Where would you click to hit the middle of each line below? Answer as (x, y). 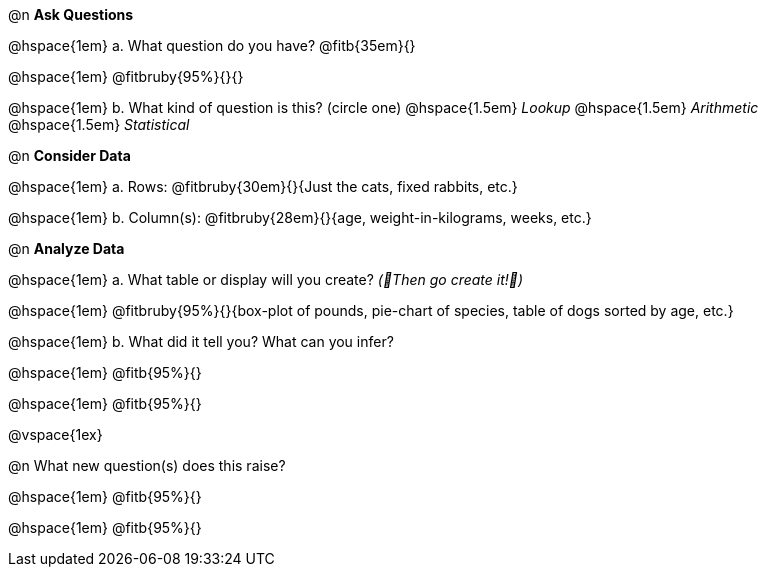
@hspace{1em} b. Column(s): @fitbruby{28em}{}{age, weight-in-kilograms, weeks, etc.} (300, 217)
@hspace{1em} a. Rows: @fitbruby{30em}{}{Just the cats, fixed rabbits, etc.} (263, 186)
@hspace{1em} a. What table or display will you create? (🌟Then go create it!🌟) (266, 279)
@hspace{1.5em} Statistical (99, 124)
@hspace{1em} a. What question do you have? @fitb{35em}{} (212, 45)
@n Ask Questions (71, 14)
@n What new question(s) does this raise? (147, 465)
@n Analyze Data (66, 248)
